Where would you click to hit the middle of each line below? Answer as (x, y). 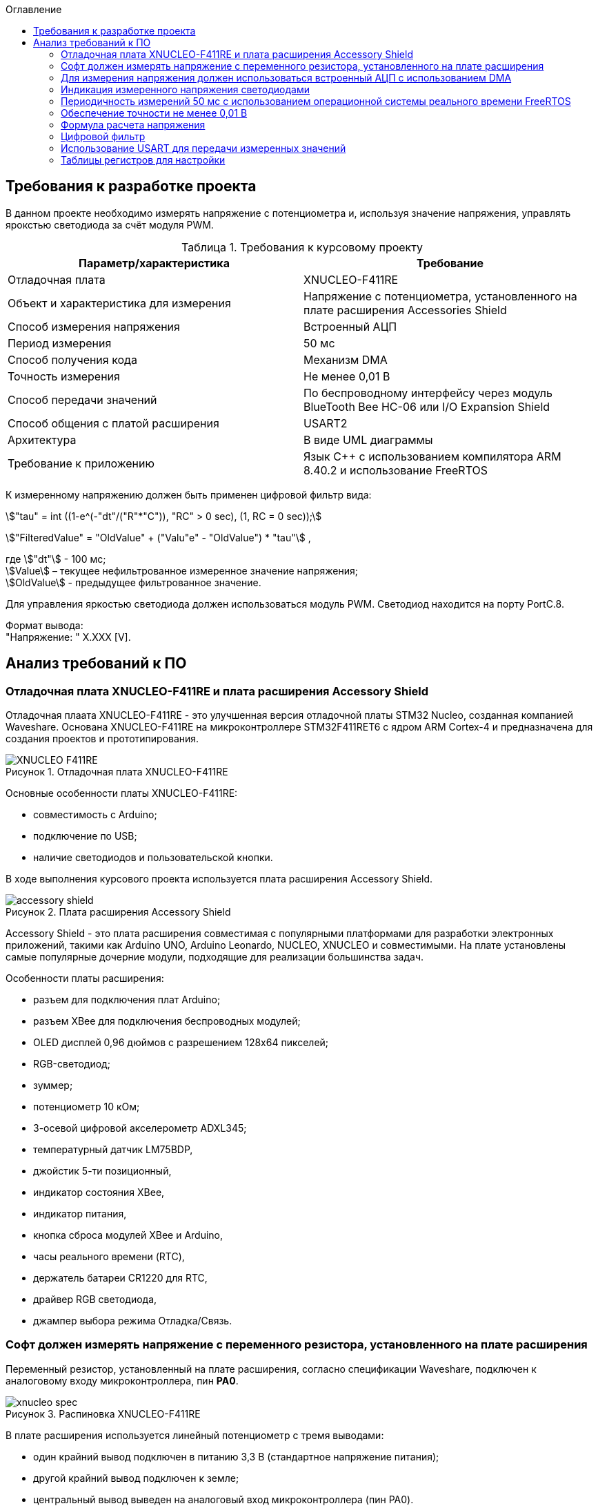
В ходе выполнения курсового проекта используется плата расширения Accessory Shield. (219, 879)
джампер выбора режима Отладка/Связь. (133, 1321)
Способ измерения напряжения (94, 326)
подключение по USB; (85, 836)
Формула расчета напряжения (133, 125)
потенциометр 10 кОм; (87, 1107)
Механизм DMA (346, 359)
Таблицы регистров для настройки (143, 160)
